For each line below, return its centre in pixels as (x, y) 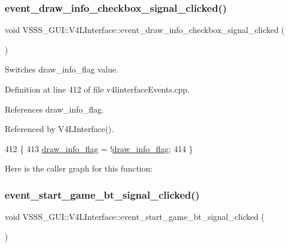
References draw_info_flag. (54, 109)
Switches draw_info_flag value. (62, 69)
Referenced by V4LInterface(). (59, 129)
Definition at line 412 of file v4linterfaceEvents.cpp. (97, 89)
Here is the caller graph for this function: (79, 168)
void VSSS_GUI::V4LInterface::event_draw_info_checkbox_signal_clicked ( (145, 30)
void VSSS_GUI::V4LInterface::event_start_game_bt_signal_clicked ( (135, 217)
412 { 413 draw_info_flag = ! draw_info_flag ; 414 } (99, 148)
